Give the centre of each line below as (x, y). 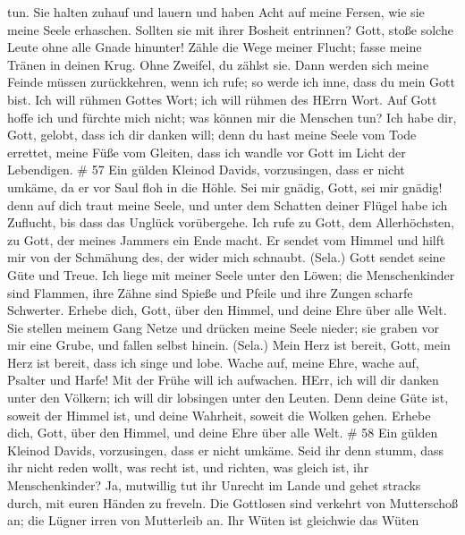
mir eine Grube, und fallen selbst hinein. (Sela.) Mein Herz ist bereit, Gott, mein (229, 345)
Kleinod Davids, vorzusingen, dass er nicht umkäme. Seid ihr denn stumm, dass (226, 450)
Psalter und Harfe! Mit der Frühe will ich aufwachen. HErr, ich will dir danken (223, 380)
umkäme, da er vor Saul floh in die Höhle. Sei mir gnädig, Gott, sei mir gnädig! (225, 187)
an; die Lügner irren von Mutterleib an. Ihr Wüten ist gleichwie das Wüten (213, 520)
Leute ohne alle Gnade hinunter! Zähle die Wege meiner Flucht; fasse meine (215, 47)
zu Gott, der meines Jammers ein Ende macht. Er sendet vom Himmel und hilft (226, 239)
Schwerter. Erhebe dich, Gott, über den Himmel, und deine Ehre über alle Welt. (227, 310)
